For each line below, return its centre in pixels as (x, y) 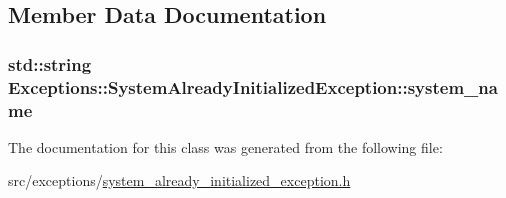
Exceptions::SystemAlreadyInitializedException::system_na (253, 86)
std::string (50, 63)
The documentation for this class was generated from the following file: (225, 146)
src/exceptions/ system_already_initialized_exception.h (179, 180)
